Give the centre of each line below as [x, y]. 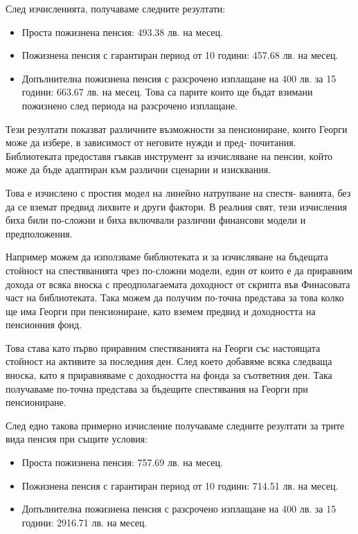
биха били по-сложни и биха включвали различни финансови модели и [156, 220]
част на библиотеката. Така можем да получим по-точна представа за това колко [175, 297]
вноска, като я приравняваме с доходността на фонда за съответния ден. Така [169, 375]
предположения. [39, 233]
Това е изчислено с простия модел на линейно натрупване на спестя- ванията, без [178, 192]
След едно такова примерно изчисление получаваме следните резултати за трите [175, 425]
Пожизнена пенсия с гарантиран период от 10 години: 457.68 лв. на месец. [180, 55]
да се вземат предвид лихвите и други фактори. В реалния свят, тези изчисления [176, 206]
